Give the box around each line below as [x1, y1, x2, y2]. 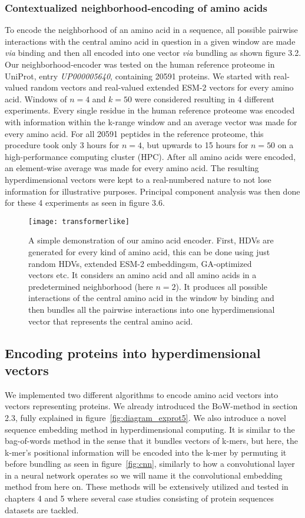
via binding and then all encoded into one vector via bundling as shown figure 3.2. [5, 46, 301, 59]
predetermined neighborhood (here [28, 280, 153, 292]
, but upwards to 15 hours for [142, 139, 248, 151]
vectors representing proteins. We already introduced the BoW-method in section [5, 400, 298, 412]
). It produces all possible [175, 280, 267, 292]
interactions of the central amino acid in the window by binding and [28, 292, 274, 304]
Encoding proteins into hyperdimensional [5, 343, 261, 362]
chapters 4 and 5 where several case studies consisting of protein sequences [5, 492, 274, 504]
